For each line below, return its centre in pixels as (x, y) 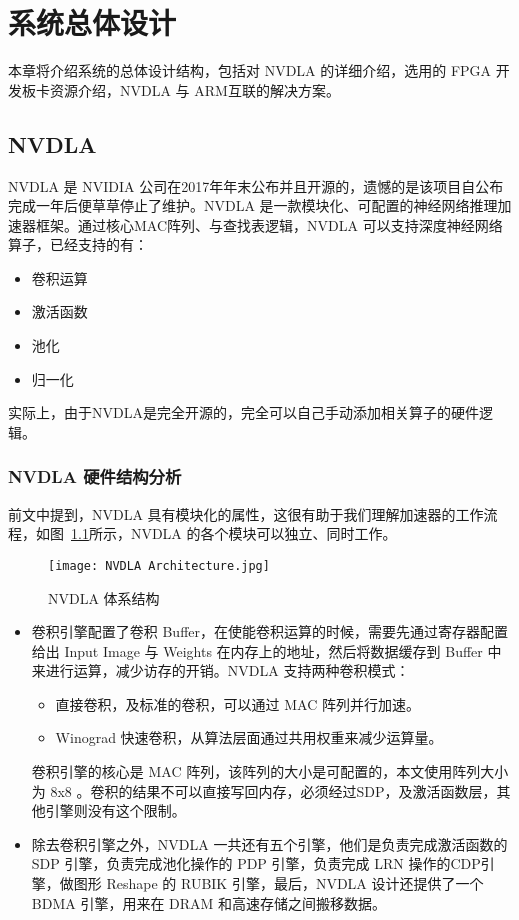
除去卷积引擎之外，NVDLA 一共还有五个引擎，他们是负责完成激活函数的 (269, 843)
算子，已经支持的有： (78, 244)
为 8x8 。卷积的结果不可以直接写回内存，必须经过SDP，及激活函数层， (264, 790)
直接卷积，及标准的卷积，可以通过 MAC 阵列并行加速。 (237, 703)
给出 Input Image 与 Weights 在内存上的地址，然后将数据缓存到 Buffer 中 (266, 650)
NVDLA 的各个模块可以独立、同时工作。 (263, 533)
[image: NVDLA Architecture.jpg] (159, 565)
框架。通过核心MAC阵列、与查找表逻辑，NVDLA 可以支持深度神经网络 (269, 224)
